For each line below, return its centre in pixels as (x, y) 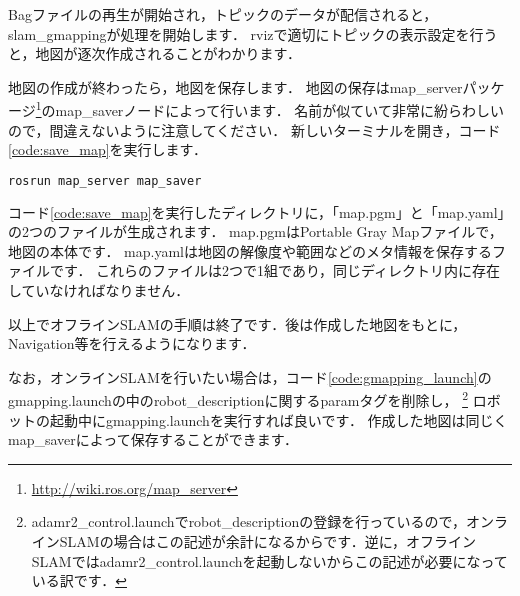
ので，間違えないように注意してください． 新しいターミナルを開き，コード (254, 129)
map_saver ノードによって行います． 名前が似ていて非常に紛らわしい (279, 110)
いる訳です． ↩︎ (79, 580)
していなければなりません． (99, 290)
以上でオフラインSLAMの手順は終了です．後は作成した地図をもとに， (237, 323)
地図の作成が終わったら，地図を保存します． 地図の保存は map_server (235, 86)
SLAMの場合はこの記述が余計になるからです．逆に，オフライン (267, 541)
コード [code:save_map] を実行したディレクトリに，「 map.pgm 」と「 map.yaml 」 (260, 211)
